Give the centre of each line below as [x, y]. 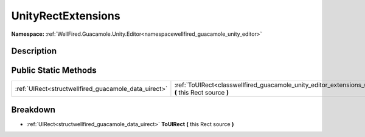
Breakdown [33, 109]
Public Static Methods [54, 71]
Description [34, 51]
